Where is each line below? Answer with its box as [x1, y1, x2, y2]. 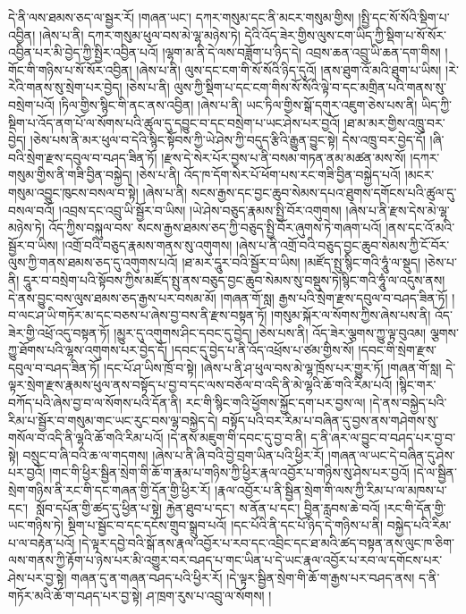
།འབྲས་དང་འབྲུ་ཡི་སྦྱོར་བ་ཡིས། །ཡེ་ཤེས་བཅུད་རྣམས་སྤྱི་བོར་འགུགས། [58, 200, 342, 219]
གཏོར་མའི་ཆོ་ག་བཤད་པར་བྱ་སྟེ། [8, 585, 143, 604]
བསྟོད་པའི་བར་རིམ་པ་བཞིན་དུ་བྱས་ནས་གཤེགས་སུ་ [222, 410, 439, 429]
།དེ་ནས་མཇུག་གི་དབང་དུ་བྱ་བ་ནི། [167, 428, 307, 447]
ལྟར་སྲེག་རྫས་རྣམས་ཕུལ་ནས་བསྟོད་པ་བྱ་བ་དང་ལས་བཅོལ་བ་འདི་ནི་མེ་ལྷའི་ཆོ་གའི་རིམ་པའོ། [8, 375, 393, 394]
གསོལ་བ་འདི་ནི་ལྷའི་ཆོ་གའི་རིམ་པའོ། [8, 428, 164, 447]
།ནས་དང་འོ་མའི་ [386, 218, 455, 237]
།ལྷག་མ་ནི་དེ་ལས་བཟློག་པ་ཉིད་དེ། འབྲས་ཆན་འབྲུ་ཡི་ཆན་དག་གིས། [162, 43, 441, 62]
